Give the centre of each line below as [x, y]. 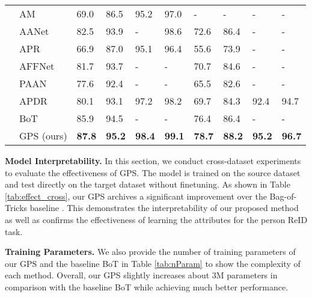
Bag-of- [283, 196]
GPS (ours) [43, 136]
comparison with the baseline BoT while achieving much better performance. [147, 286]
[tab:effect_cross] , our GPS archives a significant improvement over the [136, 196]
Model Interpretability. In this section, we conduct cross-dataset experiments [153, 161]
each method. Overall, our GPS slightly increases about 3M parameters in [141, 275]
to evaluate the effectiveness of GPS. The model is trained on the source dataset [153, 172]
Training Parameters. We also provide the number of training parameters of [150, 252]
